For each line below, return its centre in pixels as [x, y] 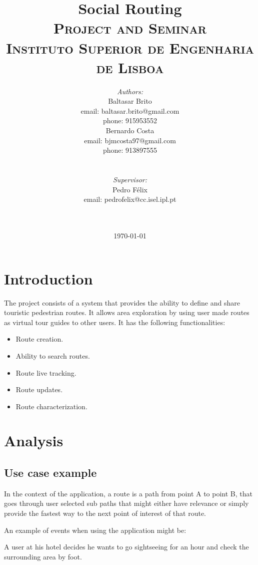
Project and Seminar [130, 28]
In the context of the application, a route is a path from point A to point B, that [128, 493]
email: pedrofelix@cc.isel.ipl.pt [130, 199]
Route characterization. [51, 406]
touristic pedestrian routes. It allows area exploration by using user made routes [127, 312]
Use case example [50, 473]
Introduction [48, 278]
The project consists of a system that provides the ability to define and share [122, 302]
